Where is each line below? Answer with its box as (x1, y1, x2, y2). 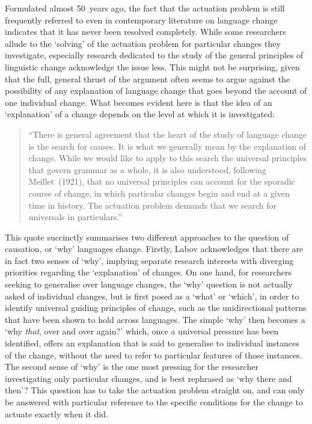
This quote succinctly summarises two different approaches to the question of (5, 230, 289, 243)
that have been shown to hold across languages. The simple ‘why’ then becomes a (5, 313, 305, 325)
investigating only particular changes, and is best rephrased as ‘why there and (5, 372, 292, 384)
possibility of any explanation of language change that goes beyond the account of (5, 84, 307, 97)
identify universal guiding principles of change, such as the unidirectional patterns (5, 301, 307, 314)
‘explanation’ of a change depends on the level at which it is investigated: (5, 108, 275, 120)
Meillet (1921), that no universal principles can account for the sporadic (28, 175, 295, 188)
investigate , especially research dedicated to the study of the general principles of (5, 49, 304, 61)
